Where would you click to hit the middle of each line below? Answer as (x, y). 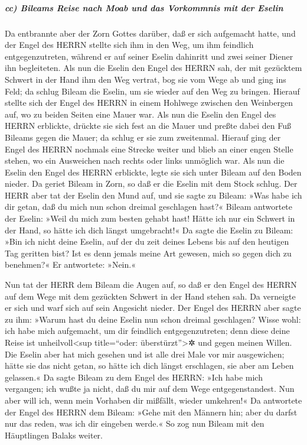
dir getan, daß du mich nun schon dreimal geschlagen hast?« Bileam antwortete (149, 207)
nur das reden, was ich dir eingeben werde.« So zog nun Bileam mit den (135, 423)
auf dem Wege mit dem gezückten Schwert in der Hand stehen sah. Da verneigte (150, 296)
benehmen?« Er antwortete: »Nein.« (70, 264)
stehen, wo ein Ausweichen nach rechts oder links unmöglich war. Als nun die (145, 160)
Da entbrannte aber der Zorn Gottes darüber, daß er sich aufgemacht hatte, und (150, 33)
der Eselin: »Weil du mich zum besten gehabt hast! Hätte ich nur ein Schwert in (150, 218)
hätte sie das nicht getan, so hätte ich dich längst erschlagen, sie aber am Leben (149, 366)
